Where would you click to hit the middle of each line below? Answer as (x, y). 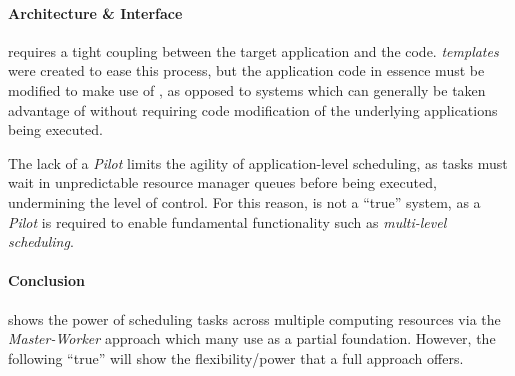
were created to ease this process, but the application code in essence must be (246, 70)
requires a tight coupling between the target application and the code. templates (253, 50)
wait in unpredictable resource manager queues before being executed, (222, 182)
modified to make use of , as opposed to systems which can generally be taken (247, 89)
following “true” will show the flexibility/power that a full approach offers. (236, 357)
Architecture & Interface (95, 12)
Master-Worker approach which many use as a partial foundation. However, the (252, 338)
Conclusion (47, 280)
